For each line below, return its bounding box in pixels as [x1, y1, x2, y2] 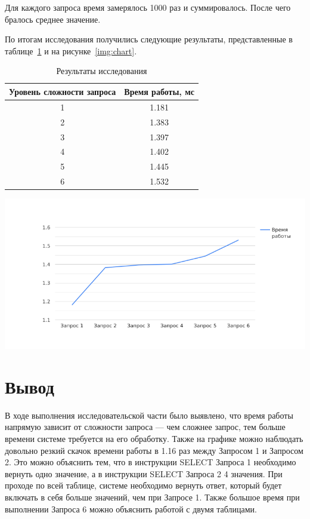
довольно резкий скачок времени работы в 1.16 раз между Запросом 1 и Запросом [5, 444, 303, 456]
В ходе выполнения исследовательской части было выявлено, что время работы [5, 409, 293, 421]
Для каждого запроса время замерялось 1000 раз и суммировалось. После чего [5, 1, 291, 13]
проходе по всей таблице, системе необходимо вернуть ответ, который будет [5, 479, 282, 492]
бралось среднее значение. [5, 13, 101, 25]
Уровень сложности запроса [9, 85, 116, 97]
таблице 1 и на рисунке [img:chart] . [5, 44, 137, 57]
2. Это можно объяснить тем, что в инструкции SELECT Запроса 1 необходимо [5, 456, 296, 468]
